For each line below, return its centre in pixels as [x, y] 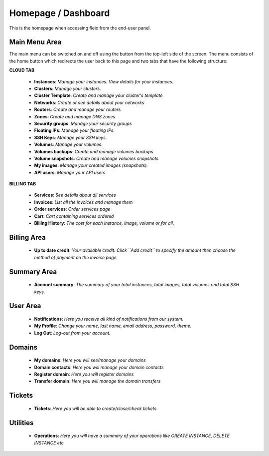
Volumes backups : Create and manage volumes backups [94, 151]
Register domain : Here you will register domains [84, 374]
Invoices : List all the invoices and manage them [83, 202]
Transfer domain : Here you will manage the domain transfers [97, 381]
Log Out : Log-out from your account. [72, 333]
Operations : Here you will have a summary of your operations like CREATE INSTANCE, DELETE [132, 436]
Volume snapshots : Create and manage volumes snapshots [96, 158]
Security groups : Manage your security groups [83, 123]
